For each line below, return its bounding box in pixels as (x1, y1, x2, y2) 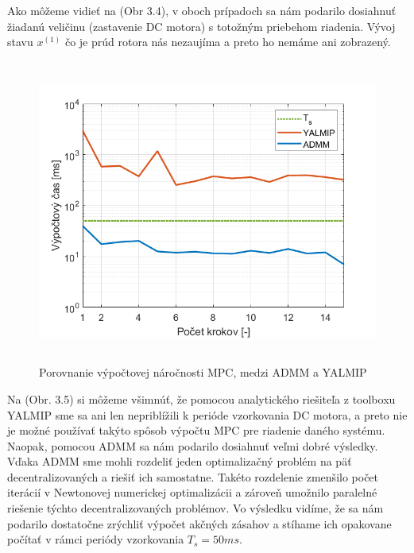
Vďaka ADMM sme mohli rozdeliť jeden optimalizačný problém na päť (7, 453, 352, 470)
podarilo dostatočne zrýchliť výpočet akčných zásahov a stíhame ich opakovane (7, 515, 392, 532)
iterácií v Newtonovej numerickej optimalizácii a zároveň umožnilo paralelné (7, 484, 377, 501)
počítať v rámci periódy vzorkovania (7, 531, 184, 547)
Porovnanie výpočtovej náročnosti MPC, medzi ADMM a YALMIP (39, 364, 367, 381)
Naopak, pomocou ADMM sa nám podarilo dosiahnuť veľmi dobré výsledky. (7, 437, 378, 454)
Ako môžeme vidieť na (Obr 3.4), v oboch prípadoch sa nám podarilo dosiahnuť (7, 2, 397, 18)
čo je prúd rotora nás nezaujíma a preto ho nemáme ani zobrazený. (64, 33, 391, 50)
